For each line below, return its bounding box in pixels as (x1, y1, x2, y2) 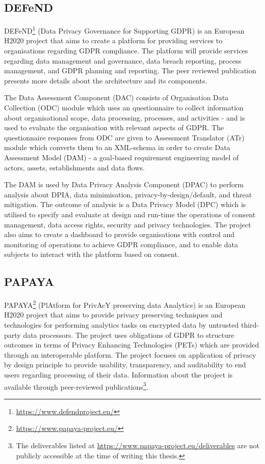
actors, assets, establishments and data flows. (4, 162, 145, 172)
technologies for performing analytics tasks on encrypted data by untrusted (4, 319, 239, 330)
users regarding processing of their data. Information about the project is (4, 369, 233, 380)
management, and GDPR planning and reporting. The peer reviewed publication (4, 65, 256, 76)
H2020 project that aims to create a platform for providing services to (4, 35, 223, 46)
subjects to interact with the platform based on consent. (4, 249, 179, 259)
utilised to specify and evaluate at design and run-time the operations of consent (4, 209, 256, 219)
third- (241, 319, 259, 330)
